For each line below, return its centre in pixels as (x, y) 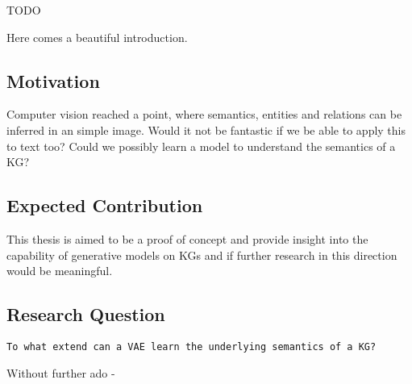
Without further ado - (61, 372)
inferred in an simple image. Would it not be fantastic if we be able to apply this (206, 129)
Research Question (86, 314)
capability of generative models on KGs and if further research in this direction (202, 255)
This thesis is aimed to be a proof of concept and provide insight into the (187, 238)
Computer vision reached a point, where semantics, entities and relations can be (204, 114)
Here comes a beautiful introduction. (97, 37)
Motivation (53, 80)
